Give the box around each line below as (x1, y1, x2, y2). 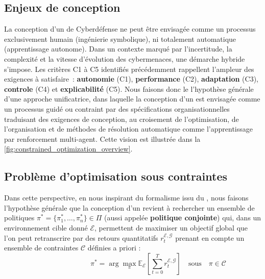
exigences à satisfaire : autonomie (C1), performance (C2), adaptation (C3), (4, 73, 259, 84)
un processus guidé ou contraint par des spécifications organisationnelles (4, 103, 230, 114)
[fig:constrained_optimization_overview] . (4, 143, 133, 154)
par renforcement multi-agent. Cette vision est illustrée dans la (4, 133, 201, 144)
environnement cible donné (4, 222, 88, 233)
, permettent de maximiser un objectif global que (94, 222, 248, 233)
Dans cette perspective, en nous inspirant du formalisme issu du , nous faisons (4, 192, 249, 203)
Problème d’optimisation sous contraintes (4, 168, 228, 184)
